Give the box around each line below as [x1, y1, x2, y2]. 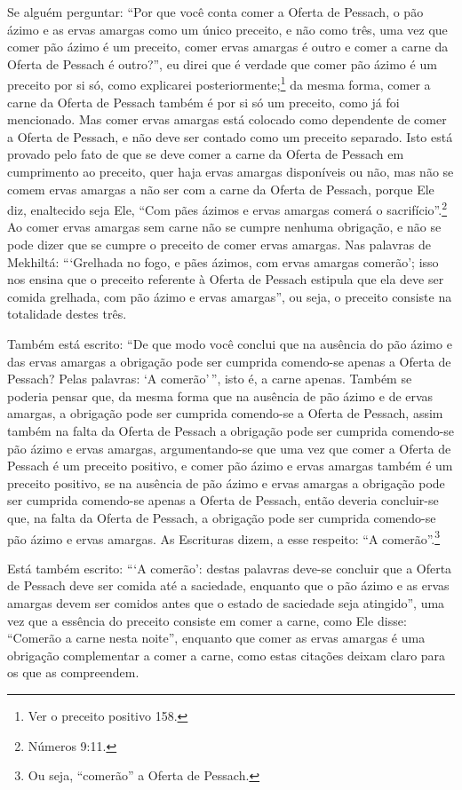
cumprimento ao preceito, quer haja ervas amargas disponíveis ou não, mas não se [7, 162, 454, 180]
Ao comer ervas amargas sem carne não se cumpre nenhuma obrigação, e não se [7, 217, 442, 236]
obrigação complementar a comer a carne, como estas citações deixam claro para [7, 645, 446, 664]
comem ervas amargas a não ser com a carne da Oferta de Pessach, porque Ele [7, 179, 434, 198]
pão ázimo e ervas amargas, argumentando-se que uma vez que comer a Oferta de [7, 438, 451, 457]
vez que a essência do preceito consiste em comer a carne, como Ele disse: [7, 611, 407, 629]
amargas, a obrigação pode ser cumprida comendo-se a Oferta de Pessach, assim [7, 404, 443, 423]
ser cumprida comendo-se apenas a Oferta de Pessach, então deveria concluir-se [7, 491, 439, 510]
